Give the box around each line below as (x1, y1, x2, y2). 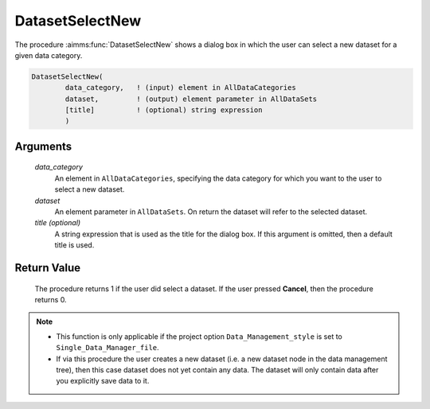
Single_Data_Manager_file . (56, 343, 159, 353)
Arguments (14, 139, 72, 153)
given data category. (14, 50, 83, 60)
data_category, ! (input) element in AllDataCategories (64, 84, 296, 92)
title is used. (54, 240, 95, 250)
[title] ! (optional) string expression (64, 106, 263, 115)
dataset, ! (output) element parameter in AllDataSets (64, 94, 318, 103)
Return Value (14, 261, 81, 275)
